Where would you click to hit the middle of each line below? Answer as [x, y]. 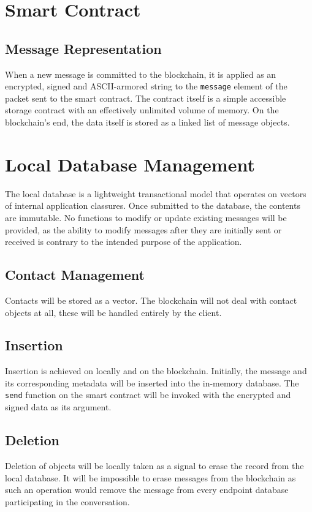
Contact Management [75, 275]
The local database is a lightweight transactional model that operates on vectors [156, 193]
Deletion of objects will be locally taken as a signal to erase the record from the [154, 465]
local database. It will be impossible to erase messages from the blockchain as [150, 477]
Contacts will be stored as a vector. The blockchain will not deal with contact [151, 300]
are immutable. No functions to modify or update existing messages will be [146, 217]
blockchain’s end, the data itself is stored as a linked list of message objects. [147, 122]
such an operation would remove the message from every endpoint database [147, 490]
